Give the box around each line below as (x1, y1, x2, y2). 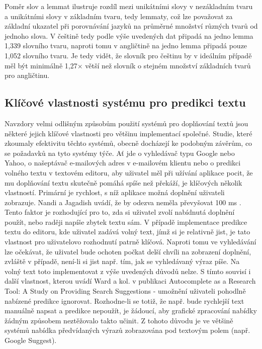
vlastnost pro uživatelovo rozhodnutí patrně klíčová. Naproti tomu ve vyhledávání (5, 236, 256, 247)
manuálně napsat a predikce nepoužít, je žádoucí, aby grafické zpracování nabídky (5, 305, 257, 316)
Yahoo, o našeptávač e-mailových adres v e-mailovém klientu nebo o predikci (5, 157, 241, 168)
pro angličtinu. (5, 70, 50, 80)
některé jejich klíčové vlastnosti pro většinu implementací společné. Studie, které (5, 128, 252, 138)
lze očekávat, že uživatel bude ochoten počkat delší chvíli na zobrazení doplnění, (5, 246, 251, 256)
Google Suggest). (5, 335, 57, 345)
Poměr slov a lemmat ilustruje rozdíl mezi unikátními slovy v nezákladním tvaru (5, 1, 253, 11)
